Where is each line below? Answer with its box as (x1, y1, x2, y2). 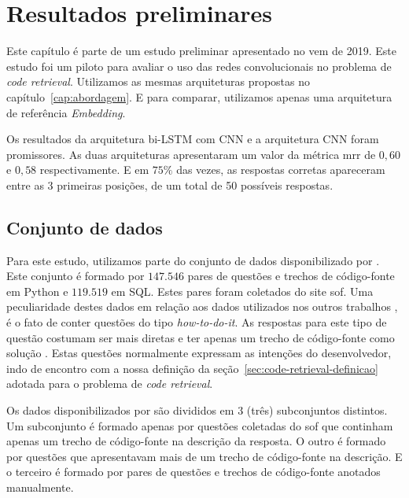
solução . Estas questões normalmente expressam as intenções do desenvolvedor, (6, 345, 392, 361)
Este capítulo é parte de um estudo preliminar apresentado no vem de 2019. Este (6, 42, 396, 59)
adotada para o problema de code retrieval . (6, 375, 213, 392)
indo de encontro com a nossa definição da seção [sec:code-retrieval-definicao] (6, 360, 378, 376)
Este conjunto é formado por (6, 267, 145, 284)
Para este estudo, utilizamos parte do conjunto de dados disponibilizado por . (6, 252, 380, 268)
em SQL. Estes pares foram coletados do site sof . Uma (111, 282, 374, 299)
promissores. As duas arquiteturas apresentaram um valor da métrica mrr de (6, 146, 376, 162)
